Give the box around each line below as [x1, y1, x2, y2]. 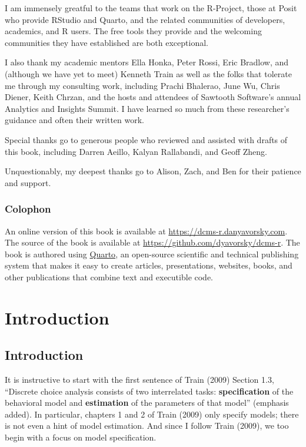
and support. [5, 176, 51, 188]
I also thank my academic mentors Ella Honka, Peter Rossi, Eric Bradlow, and [5, 56, 289, 68]
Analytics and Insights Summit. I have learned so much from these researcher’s [5, 102, 290, 114]
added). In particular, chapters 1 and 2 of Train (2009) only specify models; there [5, 408, 299, 420]
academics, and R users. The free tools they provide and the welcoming [5, 25, 262, 37]
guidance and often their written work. [5, 114, 144, 126]
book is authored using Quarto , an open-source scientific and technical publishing [5, 247, 299, 260]
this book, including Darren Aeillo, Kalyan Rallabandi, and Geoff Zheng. [5, 145, 267, 157]
